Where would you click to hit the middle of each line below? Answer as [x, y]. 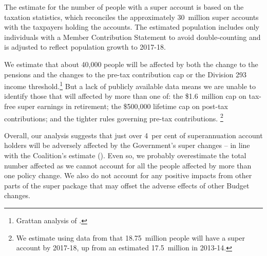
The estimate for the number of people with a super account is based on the [124, 7]
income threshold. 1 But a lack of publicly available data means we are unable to [130, 85]
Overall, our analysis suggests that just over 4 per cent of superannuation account [133, 135]
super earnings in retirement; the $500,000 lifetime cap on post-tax [123, 106]
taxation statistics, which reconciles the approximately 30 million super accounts [131, 17]
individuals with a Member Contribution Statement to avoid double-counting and [132, 37]
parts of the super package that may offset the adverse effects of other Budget [127, 185]
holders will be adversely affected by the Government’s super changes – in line [127, 145]
